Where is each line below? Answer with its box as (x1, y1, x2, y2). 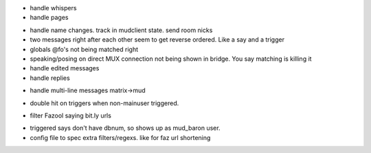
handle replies (30, 74, 70, 82)
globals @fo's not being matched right (30, 45, 139, 53)
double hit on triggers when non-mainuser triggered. (30, 99, 179, 107)
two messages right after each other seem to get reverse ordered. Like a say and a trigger (30, 36, 285, 44)
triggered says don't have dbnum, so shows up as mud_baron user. (30, 124, 221, 133)
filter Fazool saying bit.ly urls (30, 111, 111, 120)
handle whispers (30, 4, 77, 12)
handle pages (30, 14, 69, 22)
